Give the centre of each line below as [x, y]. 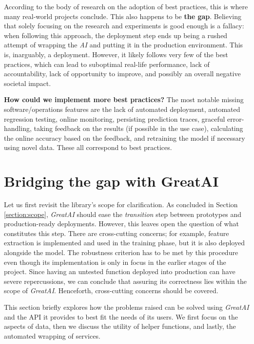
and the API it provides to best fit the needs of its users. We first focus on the [121, 316]
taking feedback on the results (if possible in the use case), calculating [138, 128]
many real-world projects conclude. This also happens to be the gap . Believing [123, 16]
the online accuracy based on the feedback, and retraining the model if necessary [125, 138]
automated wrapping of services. [52, 335]
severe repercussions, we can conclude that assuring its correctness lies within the [125, 281]
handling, [18, 128]
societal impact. [28, 83]
